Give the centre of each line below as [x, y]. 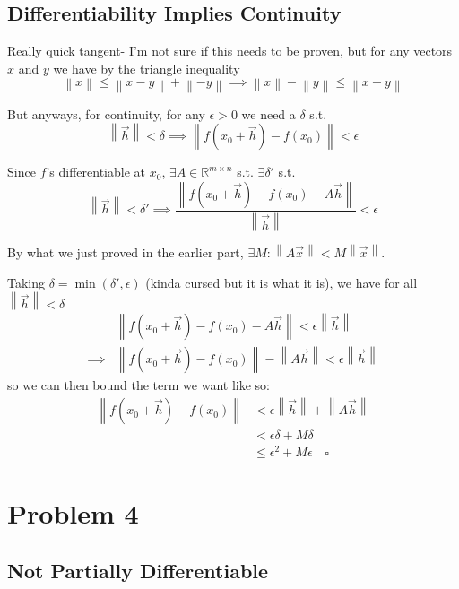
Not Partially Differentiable [138, 571]
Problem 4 [73, 513]
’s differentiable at [95, 172]
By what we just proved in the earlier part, [126, 251]
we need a [268, 113]
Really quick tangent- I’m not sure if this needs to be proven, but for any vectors [230, 51]
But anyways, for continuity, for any [106, 113]
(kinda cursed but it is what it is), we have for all [281, 282]
